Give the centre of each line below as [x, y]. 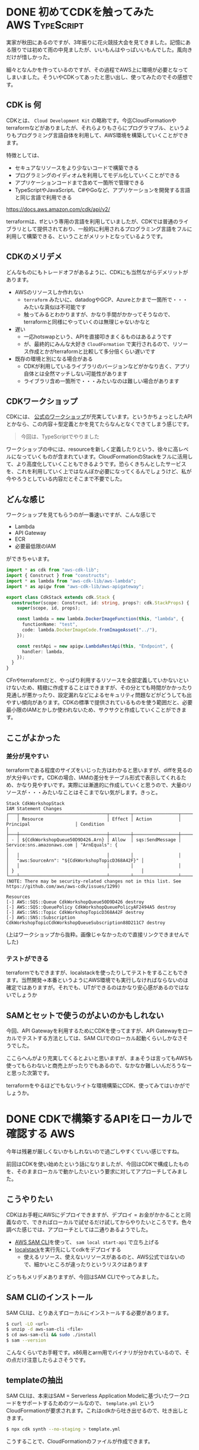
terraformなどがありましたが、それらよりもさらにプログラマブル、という [95, 127]
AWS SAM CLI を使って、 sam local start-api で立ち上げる [87, 1242]
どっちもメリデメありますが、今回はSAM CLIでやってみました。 [84, 1276]
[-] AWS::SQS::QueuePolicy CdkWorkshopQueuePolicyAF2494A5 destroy [91, 907]
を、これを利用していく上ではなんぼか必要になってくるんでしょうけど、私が [99, 471]
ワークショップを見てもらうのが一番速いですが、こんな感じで [81, 515]
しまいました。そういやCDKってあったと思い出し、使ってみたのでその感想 [97, 77]
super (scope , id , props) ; [49, 608]
